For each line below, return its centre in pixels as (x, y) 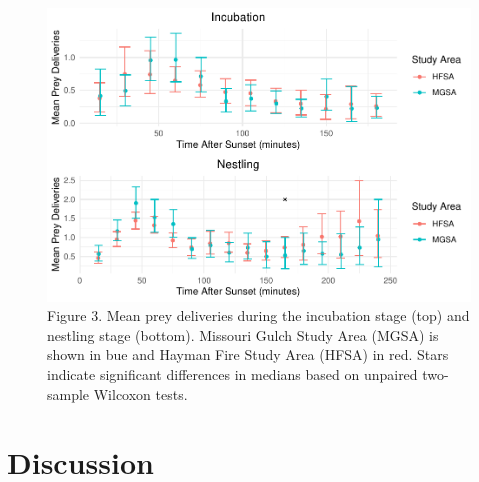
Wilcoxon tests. (140, 393)
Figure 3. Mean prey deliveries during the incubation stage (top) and (258, 315)
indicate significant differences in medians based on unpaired (232, 373)
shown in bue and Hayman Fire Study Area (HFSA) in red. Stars (248, 354)
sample (68, 393)
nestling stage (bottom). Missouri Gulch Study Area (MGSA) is (243, 334)
